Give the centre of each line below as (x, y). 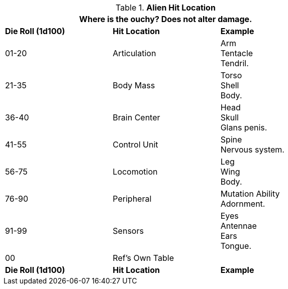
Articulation (134, 53)
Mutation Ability (250, 194)
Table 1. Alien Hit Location (166, 8)
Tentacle (237, 53)
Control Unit (135, 144)
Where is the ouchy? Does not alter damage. (166, 19)
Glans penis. (244, 127)
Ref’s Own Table (143, 258)
